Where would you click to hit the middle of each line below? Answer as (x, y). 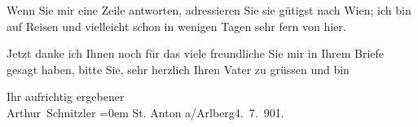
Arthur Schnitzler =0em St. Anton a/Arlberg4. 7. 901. (145, 112)
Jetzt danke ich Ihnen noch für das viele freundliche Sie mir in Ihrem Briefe (196, 53)
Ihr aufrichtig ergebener (66, 96)
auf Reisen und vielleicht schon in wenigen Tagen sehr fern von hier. (176, 26)
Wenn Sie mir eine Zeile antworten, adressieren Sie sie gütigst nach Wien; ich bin (209, 10)
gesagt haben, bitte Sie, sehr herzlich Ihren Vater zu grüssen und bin (178, 69)
